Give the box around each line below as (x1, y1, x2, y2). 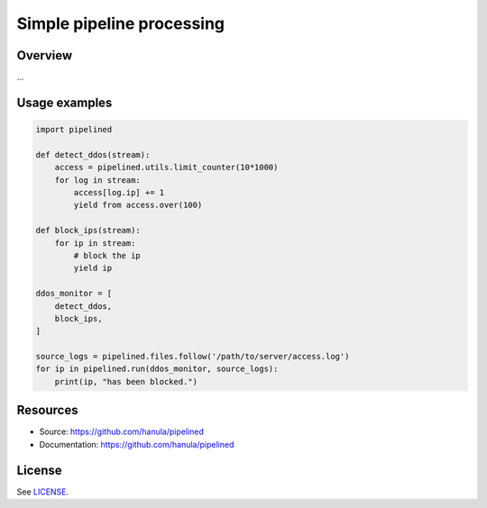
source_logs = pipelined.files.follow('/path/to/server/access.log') (35, 351, 350, 362)
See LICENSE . (16, 486, 69, 497)
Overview (16, 48, 73, 63)
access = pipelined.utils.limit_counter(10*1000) (54, 162, 279, 173)
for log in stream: (54, 175, 142, 185)
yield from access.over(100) (73, 200, 203, 211)
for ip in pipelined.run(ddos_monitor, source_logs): (35, 364, 279, 374)
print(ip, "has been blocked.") (54, 376, 198, 386)
